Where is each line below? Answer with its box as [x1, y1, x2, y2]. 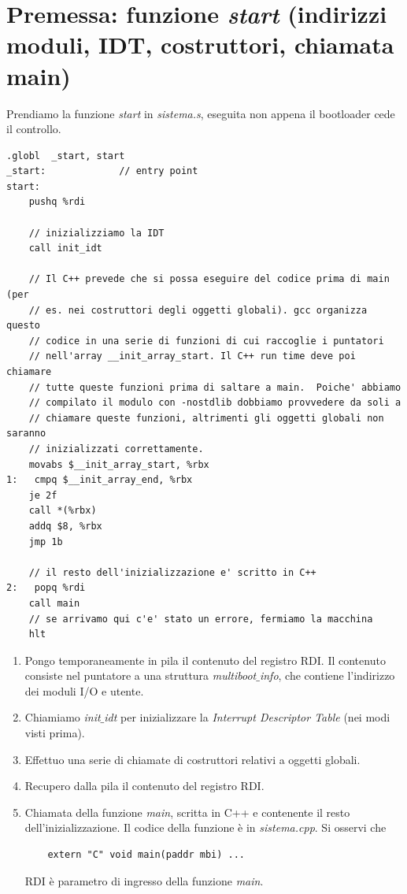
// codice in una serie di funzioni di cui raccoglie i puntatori [28, 335, 384, 347]
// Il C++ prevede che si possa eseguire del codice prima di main [28, 273, 390, 285]
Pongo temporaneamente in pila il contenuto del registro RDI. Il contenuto [24, 651, 386, 668]
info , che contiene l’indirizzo [259, 667, 395, 684]
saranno [6, 428, 46, 440]
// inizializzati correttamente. [28, 443, 204, 454]
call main [28, 597, 80, 609]
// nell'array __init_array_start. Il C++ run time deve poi [28, 351, 356, 362]
